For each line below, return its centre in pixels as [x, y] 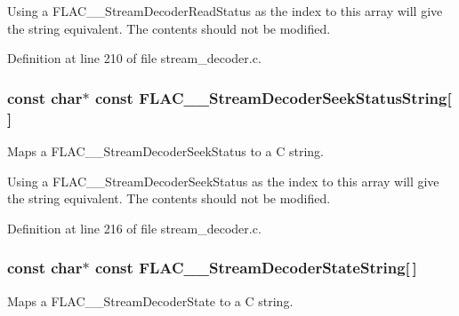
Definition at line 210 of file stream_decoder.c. [134, 58]
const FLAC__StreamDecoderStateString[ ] [256, 268]
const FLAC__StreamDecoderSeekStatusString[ [273, 97]
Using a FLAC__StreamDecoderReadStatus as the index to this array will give [225, 11]
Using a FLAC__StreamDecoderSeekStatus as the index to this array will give [223, 181]
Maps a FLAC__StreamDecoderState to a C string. [150, 300]
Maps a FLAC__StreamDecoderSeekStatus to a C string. [165, 150]
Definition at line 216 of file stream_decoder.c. [134, 228]
